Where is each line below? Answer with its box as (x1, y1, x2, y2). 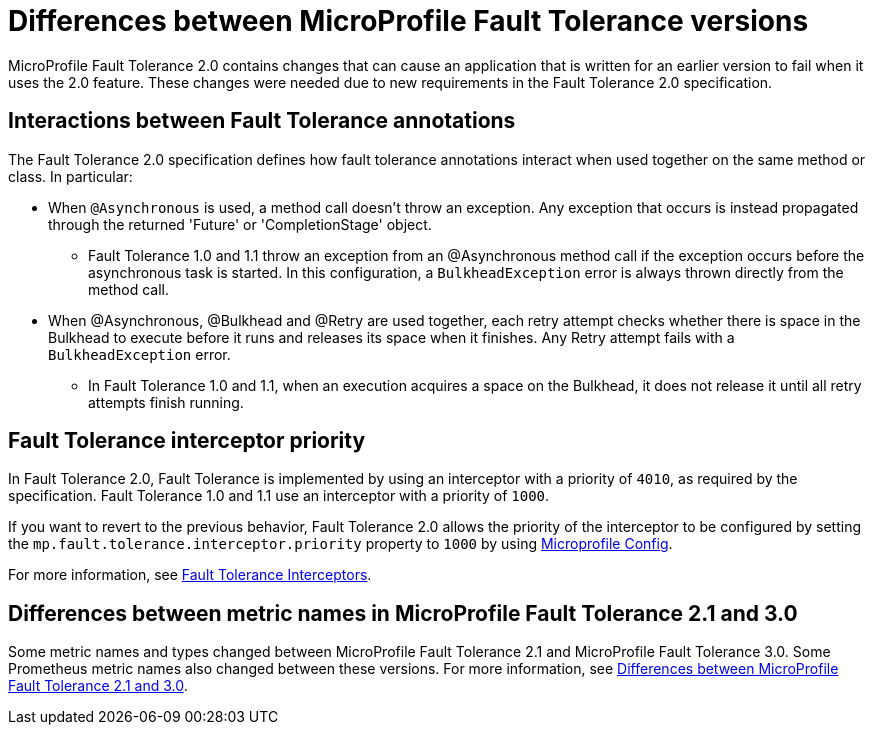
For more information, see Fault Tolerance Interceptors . (8, 566, 372, 584)
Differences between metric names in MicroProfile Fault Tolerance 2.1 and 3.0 (8, 600, 798, 626)
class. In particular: (8, 167, 133, 185)
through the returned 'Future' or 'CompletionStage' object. (48, 215, 432, 233)
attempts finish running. (88, 393, 244, 411)
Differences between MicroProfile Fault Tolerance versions (8, 4, 809, 38)
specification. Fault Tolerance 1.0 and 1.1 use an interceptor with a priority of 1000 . (8, 487, 550, 505)
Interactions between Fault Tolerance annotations (8, 108, 516, 134)
